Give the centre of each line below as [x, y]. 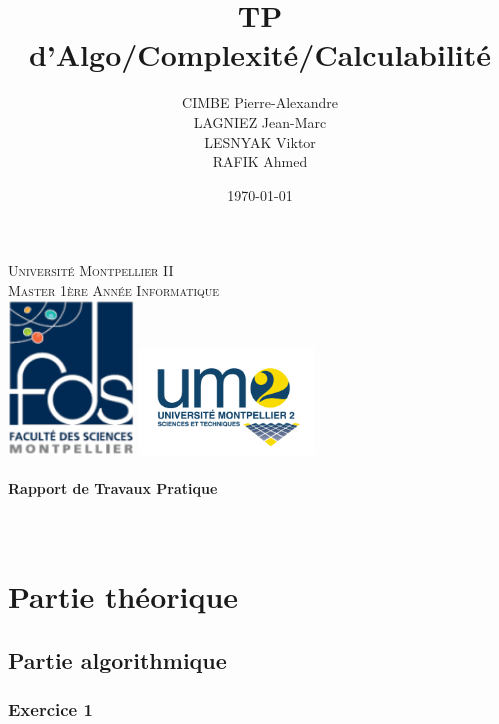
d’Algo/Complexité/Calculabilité [260, 54]
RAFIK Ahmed [260, 161]
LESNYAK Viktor [260, 141]
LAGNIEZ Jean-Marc [260, 121]
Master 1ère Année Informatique [114, 289]
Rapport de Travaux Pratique [113, 488]
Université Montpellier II [91, 270]
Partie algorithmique [117, 660]
